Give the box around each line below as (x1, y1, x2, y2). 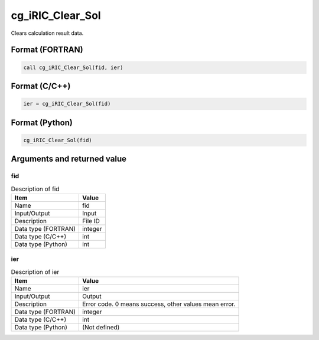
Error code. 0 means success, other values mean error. (82, 300, 236, 308)
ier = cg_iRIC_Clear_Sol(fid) (23, 100, 111, 107)
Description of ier (11, 267, 60, 276)
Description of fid (11, 185, 60, 193)
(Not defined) (82, 323, 120, 331)
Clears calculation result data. (11, 30, 84, 37)
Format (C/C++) (11, 81, 71, 91)
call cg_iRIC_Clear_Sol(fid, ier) (23, 64, 123, 71)
